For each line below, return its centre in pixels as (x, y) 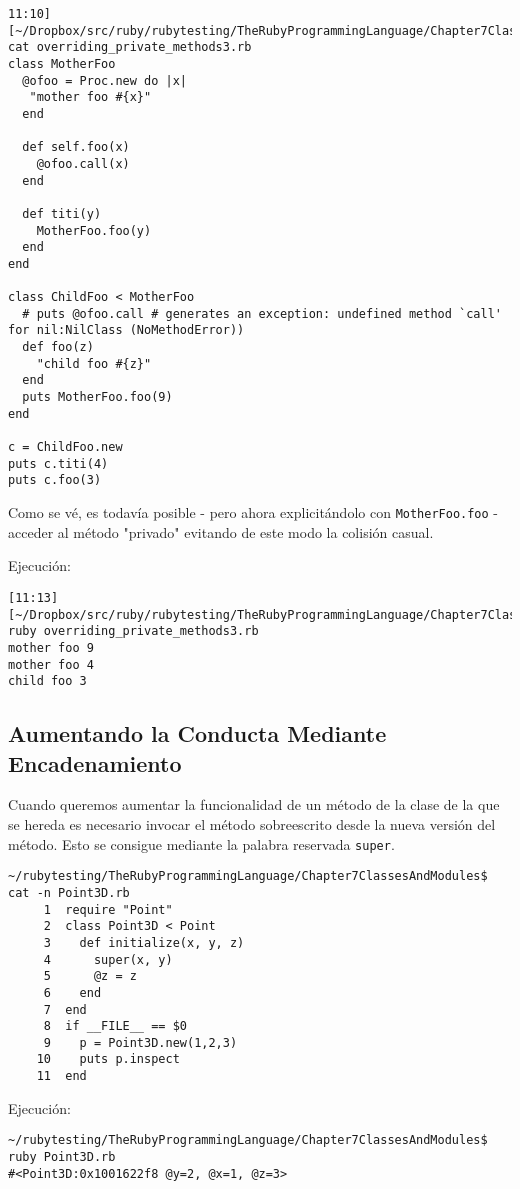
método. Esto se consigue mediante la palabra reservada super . (201, 843)
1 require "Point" (108, 909)
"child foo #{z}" (94, 363)
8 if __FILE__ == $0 (115, 1026)
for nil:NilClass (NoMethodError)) (126, 330)
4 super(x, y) (108, 959)
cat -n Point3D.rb (69, 892)
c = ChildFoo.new (65, 447)
